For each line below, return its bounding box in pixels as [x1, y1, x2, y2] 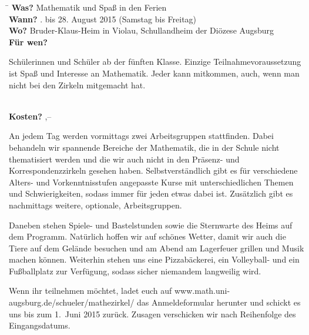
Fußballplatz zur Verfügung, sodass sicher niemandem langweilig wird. [9, 264, 261, 277]
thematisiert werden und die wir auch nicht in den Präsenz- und [9, 152, 240, 165]
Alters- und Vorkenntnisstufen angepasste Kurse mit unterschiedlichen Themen [9, 175, 294, 188]
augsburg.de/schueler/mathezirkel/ [9, 296, 135, 309]
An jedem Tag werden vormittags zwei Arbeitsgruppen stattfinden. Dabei [9, 130, 274, 142]
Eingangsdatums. [9, 319, 70, 331]
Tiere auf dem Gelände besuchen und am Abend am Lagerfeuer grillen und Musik [9, 241, 304, 254]
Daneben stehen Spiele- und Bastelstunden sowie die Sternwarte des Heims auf [9, 218, 293, 231]
